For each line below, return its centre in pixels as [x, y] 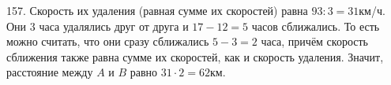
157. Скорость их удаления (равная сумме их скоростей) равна [157, 10]
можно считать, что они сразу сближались [108, 41]
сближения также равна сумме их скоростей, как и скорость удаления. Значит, [195, 56]
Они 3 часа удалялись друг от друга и [98, 26]
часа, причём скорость [314, 41]
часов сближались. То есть [316, 26]
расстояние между [50, 72]
